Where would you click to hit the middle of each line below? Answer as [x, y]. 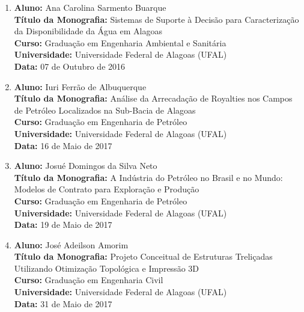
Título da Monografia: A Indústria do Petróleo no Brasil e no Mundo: [148, 177]
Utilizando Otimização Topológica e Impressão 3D [106, 268]
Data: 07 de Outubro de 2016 [70, 66]
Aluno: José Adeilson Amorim [71, 244]
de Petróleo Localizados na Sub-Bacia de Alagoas [105, 110]
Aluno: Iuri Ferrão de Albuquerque [80, 86]
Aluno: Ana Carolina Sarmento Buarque [90, 7]
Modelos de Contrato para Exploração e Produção [107, 189]
